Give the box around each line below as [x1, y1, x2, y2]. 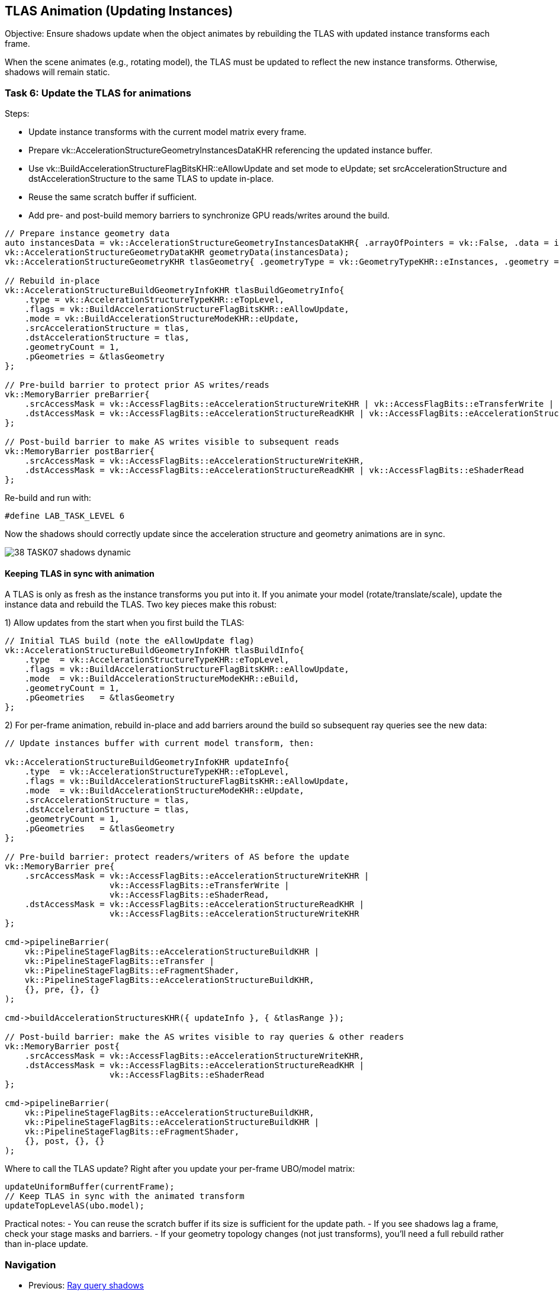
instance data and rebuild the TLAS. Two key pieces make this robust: [5, 599, 277, 610]
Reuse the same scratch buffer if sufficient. [28, 192, 197, 203]
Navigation [5, 1258, 56, 1271]
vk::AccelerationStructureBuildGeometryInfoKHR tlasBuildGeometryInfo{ [5, 285, 345, 295]
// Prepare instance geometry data [5, 229, 170, 239]
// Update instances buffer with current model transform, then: [5, 738, 314, 748]
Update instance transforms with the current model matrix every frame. [28, 127, 307, 137]
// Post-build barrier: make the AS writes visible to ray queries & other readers [5, 1032, 404, 1042]
